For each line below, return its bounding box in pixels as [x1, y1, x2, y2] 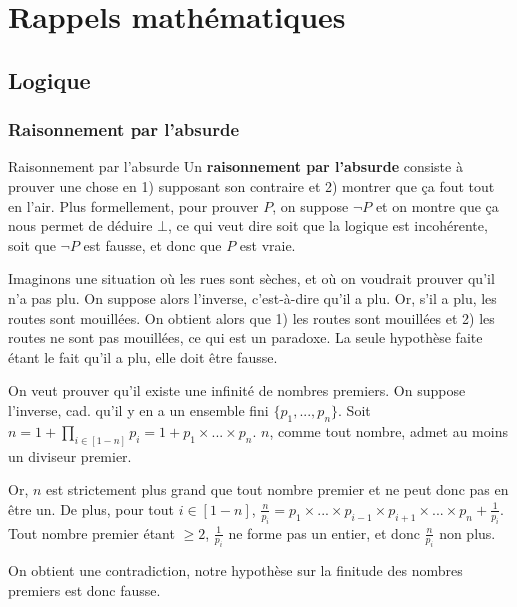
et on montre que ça [375, 195, 499, 216]
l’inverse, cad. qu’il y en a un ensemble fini [8, 399, 269, 420]
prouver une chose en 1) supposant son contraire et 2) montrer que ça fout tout [8, 175, 495, 196]
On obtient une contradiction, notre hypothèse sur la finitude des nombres [8, 560, 463, 581]
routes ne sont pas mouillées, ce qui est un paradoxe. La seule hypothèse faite [8, 327, 483, 348]
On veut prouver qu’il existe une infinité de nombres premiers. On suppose [8, 380, 466, 401]
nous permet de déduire [8, 215, 153, 236]
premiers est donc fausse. [8, 579, 161, 600]
